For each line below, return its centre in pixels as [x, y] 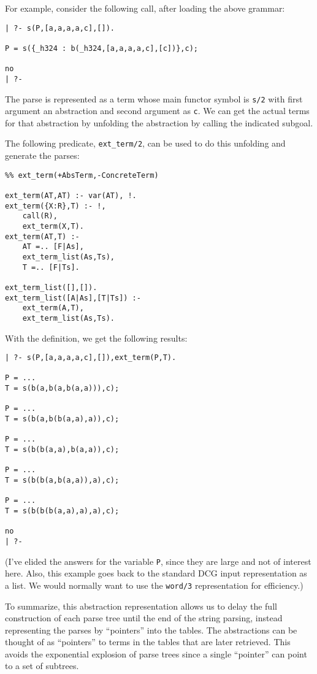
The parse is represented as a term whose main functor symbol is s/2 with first [154, 98]
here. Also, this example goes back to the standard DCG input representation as [156, 573]
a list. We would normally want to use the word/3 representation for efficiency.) [154, 585]
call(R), [40, 216]
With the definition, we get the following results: [96, 338]
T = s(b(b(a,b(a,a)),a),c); [62, 480]
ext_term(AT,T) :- [42, 236]
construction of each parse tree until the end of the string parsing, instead [144, 618]
